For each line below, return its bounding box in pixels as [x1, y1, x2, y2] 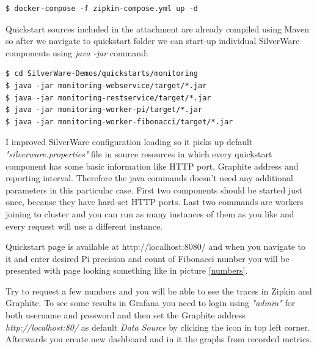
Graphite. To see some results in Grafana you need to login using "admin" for [5, 296, 296, 309]
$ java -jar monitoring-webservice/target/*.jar [5, 81, 207, 90]
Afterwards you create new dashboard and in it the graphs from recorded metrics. [5, 332, 312, 345]
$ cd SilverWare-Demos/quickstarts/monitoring [5, 69, 198, 78]
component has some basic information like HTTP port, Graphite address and [5, 159, 299, 172]
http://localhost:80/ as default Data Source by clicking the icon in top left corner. [5, 320, 310, 333]
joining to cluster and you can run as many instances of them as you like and [5, 207, 294, 220]
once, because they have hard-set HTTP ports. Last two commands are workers [5, 195, 304, 208]
